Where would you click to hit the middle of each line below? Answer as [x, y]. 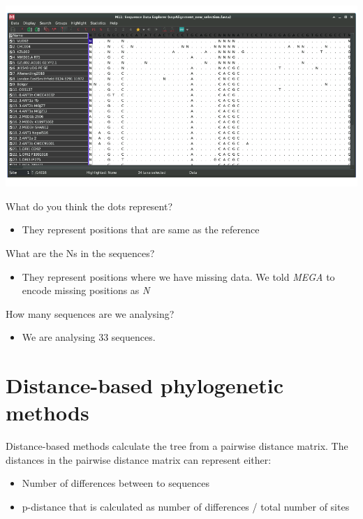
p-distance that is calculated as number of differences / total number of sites [186, 506]
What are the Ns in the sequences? [80, 253]
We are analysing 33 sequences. [89, 337]
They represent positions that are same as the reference [141, 229]
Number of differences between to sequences [116, 483]
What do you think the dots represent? [89, 206]
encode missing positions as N [86, 290]
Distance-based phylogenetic [145, 385]
